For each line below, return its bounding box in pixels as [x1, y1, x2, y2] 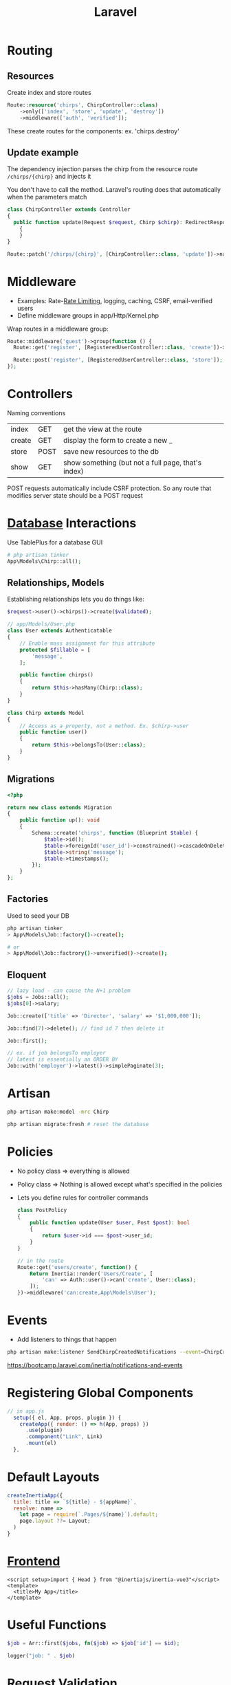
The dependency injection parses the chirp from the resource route [7, 165, 198, 173]
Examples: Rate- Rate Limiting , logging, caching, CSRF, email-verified [16, 296, 213, 305]
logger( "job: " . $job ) [7, 1652, 76, 1659]
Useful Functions [7, 1617, 107, 1633]
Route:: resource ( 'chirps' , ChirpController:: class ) [7, 102, 158, 109]
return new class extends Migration [7, 804, 112, 811]
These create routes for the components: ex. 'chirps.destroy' [7, 126, 180, 135]
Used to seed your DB [7, 912, 70, 920]
